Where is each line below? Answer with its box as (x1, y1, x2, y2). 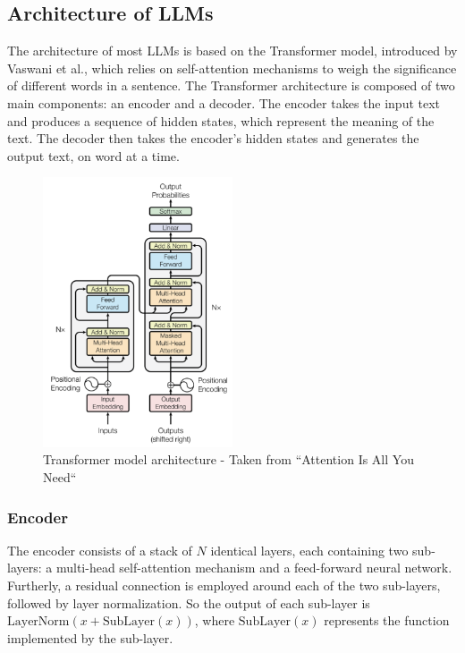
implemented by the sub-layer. (7, 628, 173, 647)
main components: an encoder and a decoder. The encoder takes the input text (7, 93, 441, 112)
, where (194, 611, 235, 630)
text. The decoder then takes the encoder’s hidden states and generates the (7, 129, 419, 148)
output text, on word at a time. (7, 146, 180, 165)
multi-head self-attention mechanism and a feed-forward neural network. (55, 558, 452, 577)
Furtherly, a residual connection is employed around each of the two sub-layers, (7, 576, 441, 595)
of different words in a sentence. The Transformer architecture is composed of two (7, 76, 455, 95)
